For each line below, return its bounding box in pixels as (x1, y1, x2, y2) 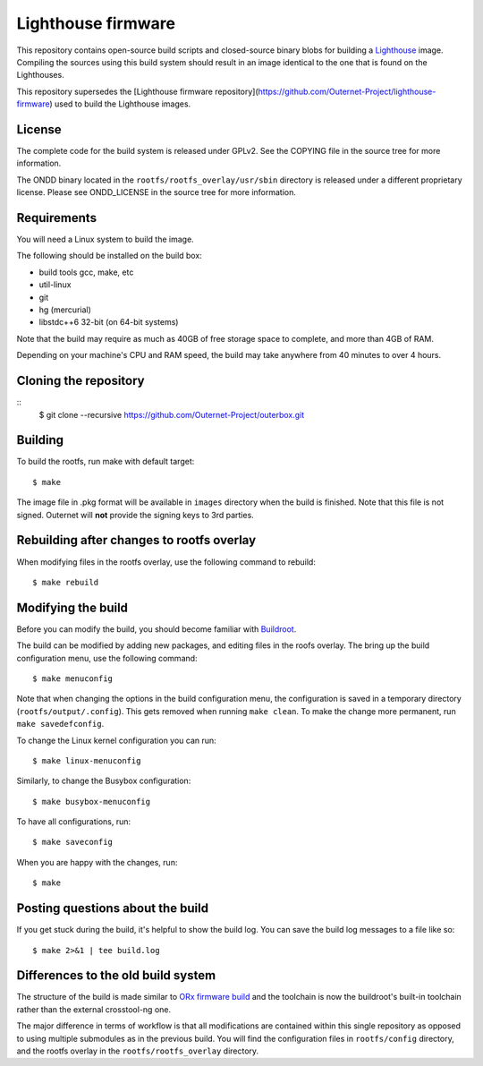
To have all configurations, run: (16, 816, 131, 827)
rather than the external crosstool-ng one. (16, 1003, 172, 1015)
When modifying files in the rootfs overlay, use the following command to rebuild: (16, 556, 317, 567)
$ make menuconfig (32, 673, 114, 684)
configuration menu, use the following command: (16, 652, 198, 663)
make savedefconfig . (16, 719, 105, 729)
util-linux (38, 279, 72, 290)
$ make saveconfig (32, 837, 114, 848)
